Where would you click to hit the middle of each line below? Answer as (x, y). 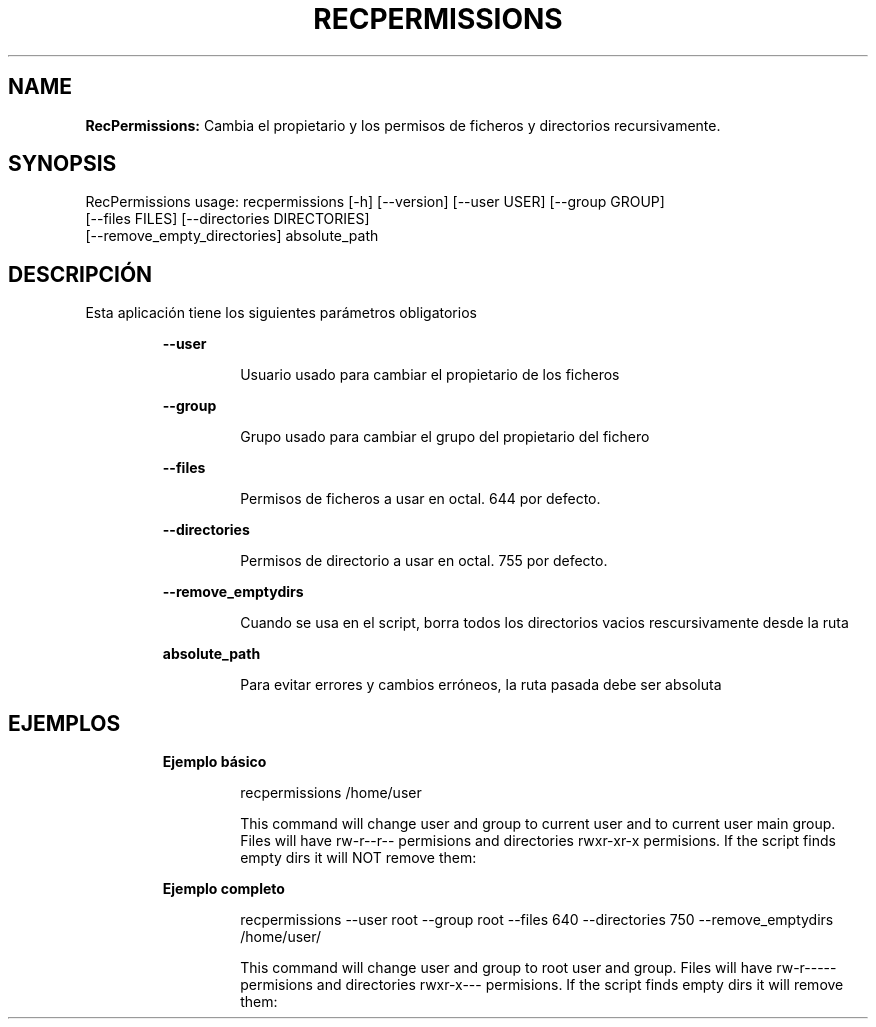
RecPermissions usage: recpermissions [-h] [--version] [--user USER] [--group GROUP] (375, 202)
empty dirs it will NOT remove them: (358, 858)
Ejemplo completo (223, 889)
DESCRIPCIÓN (80, 274)
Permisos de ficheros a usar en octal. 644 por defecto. (420, 499)
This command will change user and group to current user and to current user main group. (538, 824)
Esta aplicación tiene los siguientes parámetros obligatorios (281, 313)
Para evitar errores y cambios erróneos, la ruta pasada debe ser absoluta (481, 685)
